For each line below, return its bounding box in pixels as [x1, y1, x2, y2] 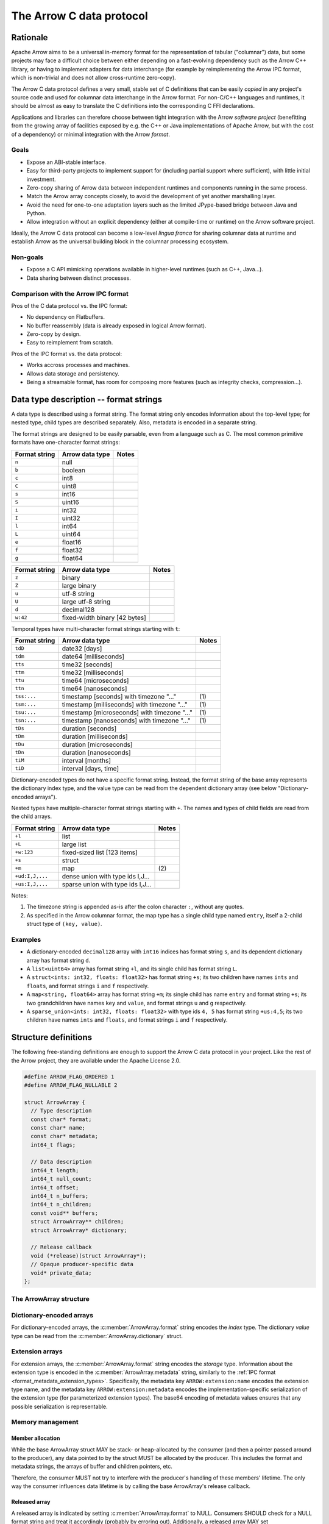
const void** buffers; [30, 1209, 99, 1216]
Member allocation [11, 1434, 60, 1442]
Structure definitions [11, 1032, 93, 1042]
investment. [26, 176, 56, 183]
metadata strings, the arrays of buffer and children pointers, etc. [11, 1463, 173, 1470]
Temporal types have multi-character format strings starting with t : [11, 625, 180, 632]
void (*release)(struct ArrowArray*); [30, 1252, 146, 1259]
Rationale [11, 32, 48, 43]
